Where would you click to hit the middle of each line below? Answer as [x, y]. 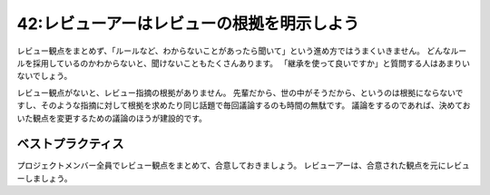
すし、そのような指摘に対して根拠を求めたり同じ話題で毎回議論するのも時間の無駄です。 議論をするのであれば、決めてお [244, 105]
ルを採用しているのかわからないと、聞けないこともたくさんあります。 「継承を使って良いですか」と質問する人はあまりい [244, 63]
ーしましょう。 [44, 178]
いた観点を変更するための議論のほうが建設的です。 [112, 118]
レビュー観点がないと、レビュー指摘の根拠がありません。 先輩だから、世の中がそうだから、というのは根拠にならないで [240, 93]
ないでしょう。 [44, 76]
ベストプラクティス [70, 144]
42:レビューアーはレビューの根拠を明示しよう [188, 24]
